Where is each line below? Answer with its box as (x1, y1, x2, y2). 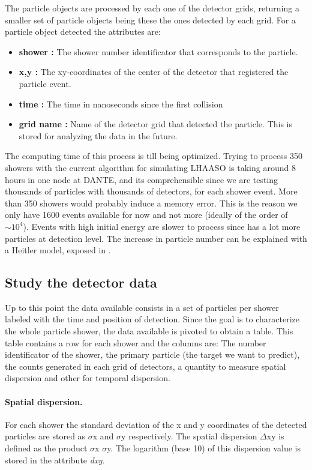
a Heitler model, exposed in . (5, 244, 111, 256)
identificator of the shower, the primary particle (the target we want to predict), (5, 348, 300, 361)
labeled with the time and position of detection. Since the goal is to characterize (5, 313, 299, 325)
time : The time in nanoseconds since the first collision (19, 97, 223, 110)
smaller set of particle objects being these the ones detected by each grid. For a (5, 13, 296, 26)
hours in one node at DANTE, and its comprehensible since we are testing (5, 173, 278, 185)
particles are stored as (5, 430, 86, 442)
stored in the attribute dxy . (5, 453, 105, 466)
